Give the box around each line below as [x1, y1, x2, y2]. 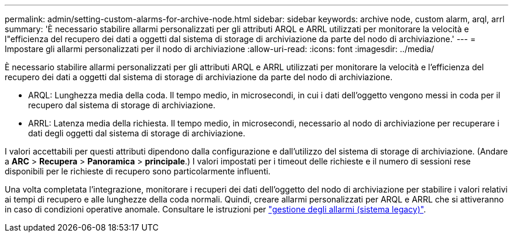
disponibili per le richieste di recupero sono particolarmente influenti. [5, 166, 271, 176]
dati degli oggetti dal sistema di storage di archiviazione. [28, 128, 245, 138]
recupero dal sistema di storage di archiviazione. [28, 100, 216, 110]
